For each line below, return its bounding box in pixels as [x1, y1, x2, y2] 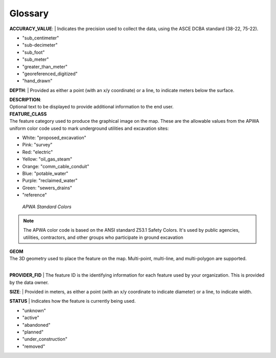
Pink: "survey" [22, 142, 53, 148]
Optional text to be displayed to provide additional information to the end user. [9, 104, 174, 110]
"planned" [22, 329, 44, 335]
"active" [22, 315, 39, 321]
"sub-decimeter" [22, 42, 58, 48]
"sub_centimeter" [22, 35, 59, 41]
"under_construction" [22, 336, 67, 342]
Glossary [9, 8, 49, 19]
